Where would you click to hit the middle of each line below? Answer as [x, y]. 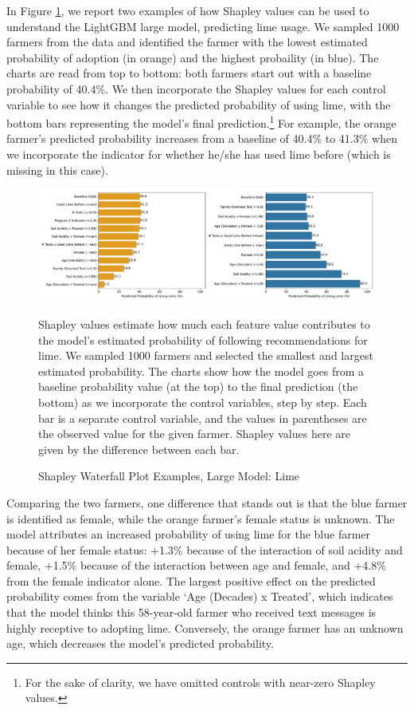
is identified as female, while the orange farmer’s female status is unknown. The [201, 518]
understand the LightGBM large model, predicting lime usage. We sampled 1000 [203, 26]
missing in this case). [57, 170]
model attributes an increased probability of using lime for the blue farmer [189, 534]
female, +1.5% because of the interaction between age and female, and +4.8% [196, 565]
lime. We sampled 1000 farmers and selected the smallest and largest [206, 355]
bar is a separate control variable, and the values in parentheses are [203, 418]
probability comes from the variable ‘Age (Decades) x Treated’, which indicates [200, 596]
